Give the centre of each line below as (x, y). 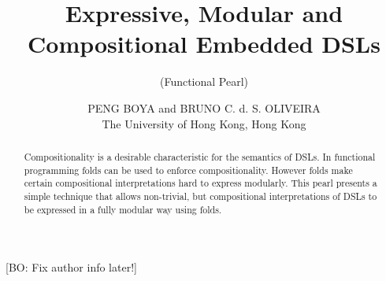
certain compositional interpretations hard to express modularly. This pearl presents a (200, 183)
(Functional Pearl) (204, 81)
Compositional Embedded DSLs (204, 44)
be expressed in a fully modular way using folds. (123, 209)
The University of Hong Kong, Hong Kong (204, 123)
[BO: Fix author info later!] (71, 267)
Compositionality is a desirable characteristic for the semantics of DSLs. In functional (200, 156)
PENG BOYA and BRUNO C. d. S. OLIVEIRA (204, 107)
